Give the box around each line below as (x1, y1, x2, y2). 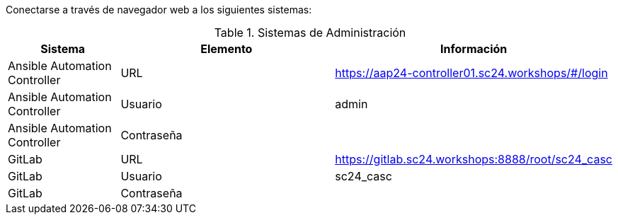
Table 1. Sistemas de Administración (214, 25, 406, 40)
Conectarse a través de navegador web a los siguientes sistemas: (6, 4, 312, 16)
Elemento (200, 42, 253, 56)
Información (440, 42, 508, 56)
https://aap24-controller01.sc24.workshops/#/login (335, 66, 608, 80)
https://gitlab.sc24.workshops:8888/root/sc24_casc (335, 152, 612, 166)
